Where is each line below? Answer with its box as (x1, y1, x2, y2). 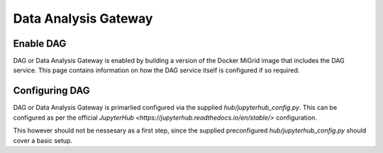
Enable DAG (13, 38, 67, 50)
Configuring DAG (13, 85, 90, 97)
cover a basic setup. (13, 136, 73, 144)
